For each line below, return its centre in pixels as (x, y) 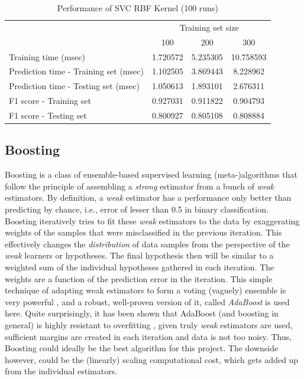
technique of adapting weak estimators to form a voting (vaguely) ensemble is (145, 290)
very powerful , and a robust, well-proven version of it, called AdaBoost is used (147, 301)
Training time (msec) (47, 56)
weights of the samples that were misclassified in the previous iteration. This (143, 232)
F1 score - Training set (50, 101)
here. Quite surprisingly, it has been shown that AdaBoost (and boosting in (142, 313)
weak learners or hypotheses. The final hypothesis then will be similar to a (139, 255)
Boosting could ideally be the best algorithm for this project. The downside (142, 348)
